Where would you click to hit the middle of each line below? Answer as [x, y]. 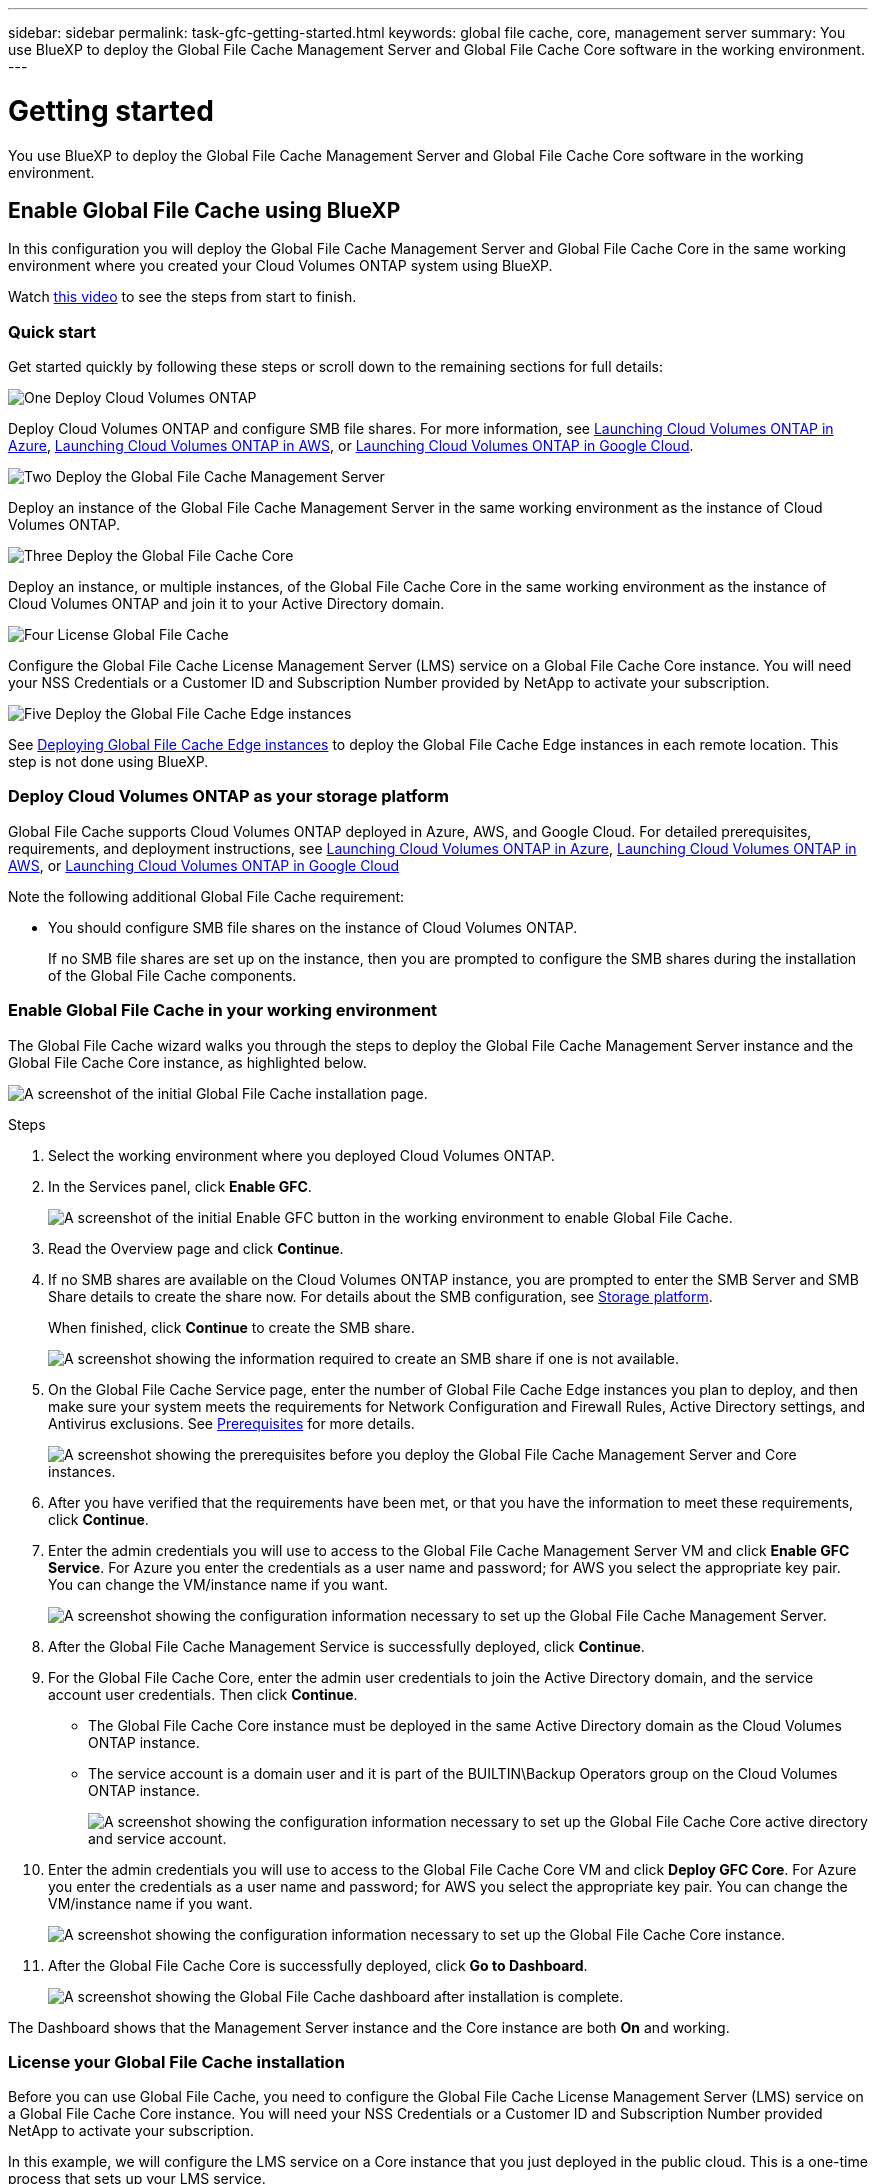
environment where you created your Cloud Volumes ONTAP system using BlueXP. [280, 266]
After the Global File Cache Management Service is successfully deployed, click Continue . [346, 1646]
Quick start [52, 331]
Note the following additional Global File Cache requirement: [206, 896]
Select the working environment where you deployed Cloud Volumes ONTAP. [301, 1155]
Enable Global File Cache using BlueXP [204, 210]
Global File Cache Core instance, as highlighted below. [187, 1062]
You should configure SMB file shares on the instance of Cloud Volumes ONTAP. [313, 927]
